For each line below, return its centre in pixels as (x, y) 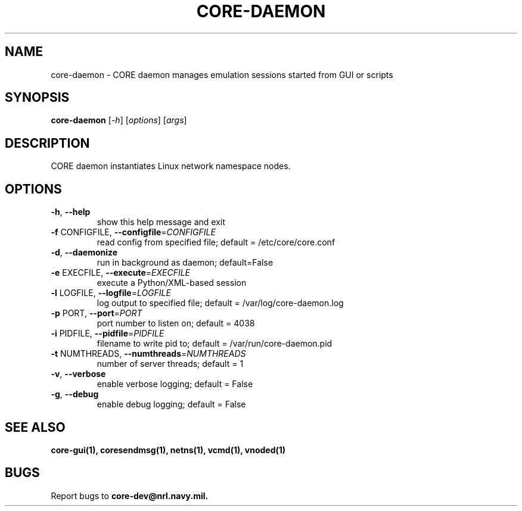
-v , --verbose (78, 374)
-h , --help (71, 212)
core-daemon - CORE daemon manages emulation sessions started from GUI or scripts (222, 74)
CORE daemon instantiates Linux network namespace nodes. (171, 166)
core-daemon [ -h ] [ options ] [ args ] (119, 120)
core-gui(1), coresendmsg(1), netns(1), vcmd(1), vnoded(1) (168, 450)
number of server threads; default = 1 (170, 364)
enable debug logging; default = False (171, 404)
